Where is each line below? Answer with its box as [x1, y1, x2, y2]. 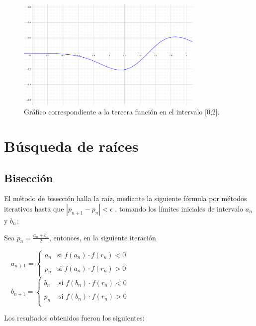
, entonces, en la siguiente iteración [49, 234, 156, 242]
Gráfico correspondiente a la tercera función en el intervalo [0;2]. [24, 107, 220, 117]
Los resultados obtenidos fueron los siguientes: [4, 313, 145, 323]
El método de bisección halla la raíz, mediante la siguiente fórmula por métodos [4, 193, 247, 204]
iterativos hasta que [4, 203, 64, 214]
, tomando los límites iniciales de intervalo [115, 203, 244, 214]
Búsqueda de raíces [4, 135, 139, 156]
